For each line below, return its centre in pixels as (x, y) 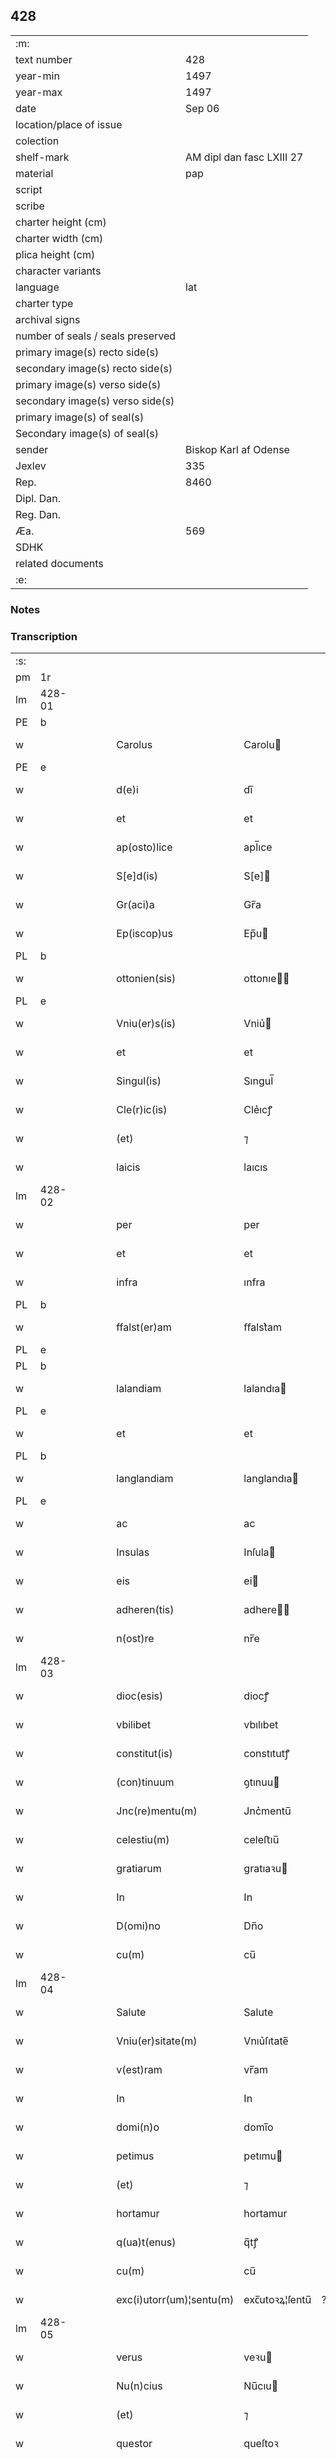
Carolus (134, 745)
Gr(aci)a (135, 905)
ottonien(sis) (146, 979)
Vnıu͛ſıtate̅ (266, 2041)
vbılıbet (261, 1725)
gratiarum (139, 1869)
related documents (59, 563)
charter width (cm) (59, 238)
